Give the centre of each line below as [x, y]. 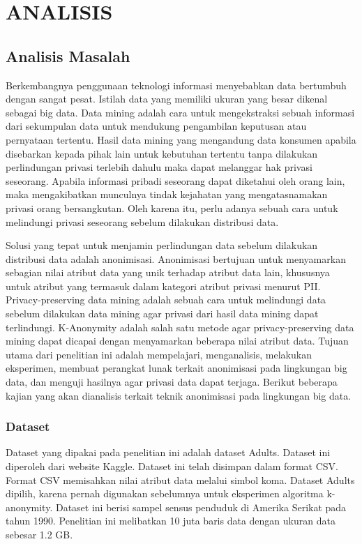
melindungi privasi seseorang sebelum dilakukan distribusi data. [142, 221]
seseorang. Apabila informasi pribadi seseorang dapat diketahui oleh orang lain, [175, 180]
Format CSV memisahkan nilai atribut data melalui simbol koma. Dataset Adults [180, 479]
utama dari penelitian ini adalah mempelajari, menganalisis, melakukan [159, 354]
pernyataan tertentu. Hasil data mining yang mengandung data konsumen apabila [181, 139]
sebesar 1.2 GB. [39, 535]
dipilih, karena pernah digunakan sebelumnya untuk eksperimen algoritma [165, 493]
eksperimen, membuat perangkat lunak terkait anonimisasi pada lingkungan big [176, 368]
